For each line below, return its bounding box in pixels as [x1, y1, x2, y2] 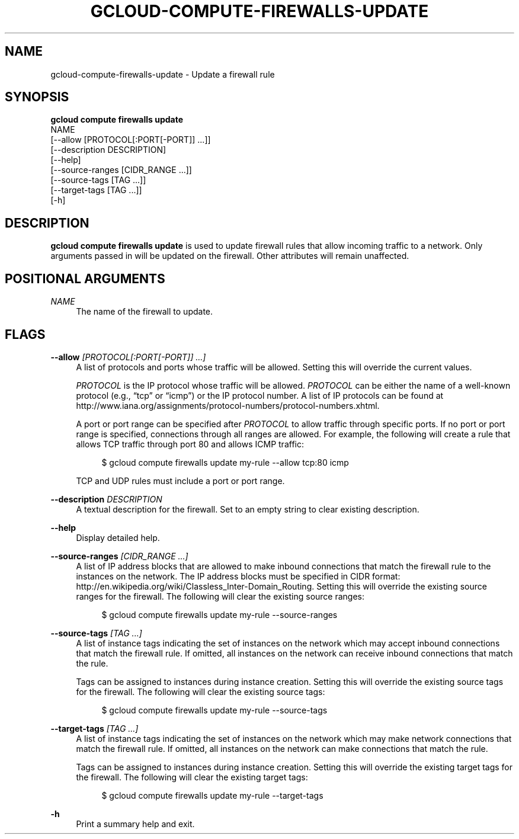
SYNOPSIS [5, 89, 69, 105]
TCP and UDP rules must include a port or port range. [76, 475, 285, 486]
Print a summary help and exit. [76, 818, 195, 829]
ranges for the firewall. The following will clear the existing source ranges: [76, 591, 365, 601]
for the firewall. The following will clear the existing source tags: [76, 686, 325, 697]
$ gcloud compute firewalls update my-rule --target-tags [101, 790, 323, 800]
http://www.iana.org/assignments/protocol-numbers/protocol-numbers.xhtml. [76, 400, 380, 411]
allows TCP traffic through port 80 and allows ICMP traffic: [76, 438, 304, 449]
